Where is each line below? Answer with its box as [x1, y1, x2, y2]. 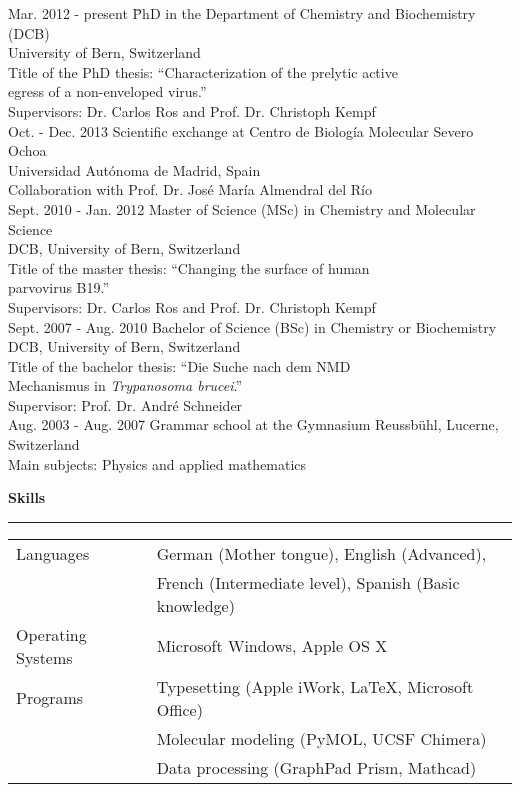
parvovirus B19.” [8, 277, 110, 298]
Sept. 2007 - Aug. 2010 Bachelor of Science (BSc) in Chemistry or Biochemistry [8, 316, 497, 337]
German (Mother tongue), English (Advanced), [156, 541, 487, 565]
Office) [156, 697, 203, 721]
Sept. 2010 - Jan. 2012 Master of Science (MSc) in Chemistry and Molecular [8, 198, 476, 219]
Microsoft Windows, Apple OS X [156, 634, 388, 658]
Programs [16, 686, 84, 710]
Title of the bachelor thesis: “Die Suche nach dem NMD [8, 355, 351, 376]
